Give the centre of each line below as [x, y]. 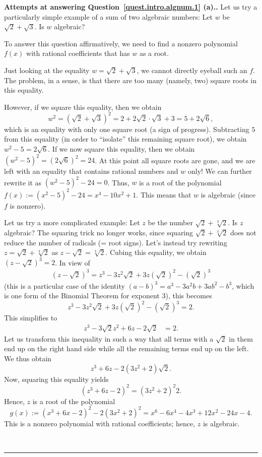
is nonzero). [28, 205]
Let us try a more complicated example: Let [72, 222]
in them [241, 338]
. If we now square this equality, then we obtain [121, 149]
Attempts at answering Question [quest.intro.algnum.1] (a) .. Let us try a [131, 7]
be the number [170, 222]
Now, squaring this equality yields [56, 379]
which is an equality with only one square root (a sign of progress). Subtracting [127, 129]
